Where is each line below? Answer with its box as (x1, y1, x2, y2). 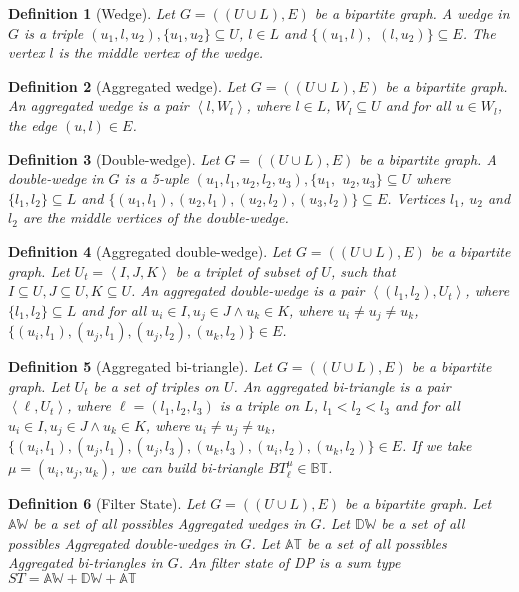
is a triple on (219, 395, 300, 416)
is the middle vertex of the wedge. (58, 42, 264, 63)
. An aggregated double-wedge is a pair (130, 280, 365, 301)
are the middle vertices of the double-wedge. (22, 207, 289, 228)
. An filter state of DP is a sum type (178, 552, 401, 573)
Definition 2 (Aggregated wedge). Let (8, 75, 246, 96)
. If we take (401, 435, 472, 456)
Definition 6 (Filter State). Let (8, 493, 206, 514)
